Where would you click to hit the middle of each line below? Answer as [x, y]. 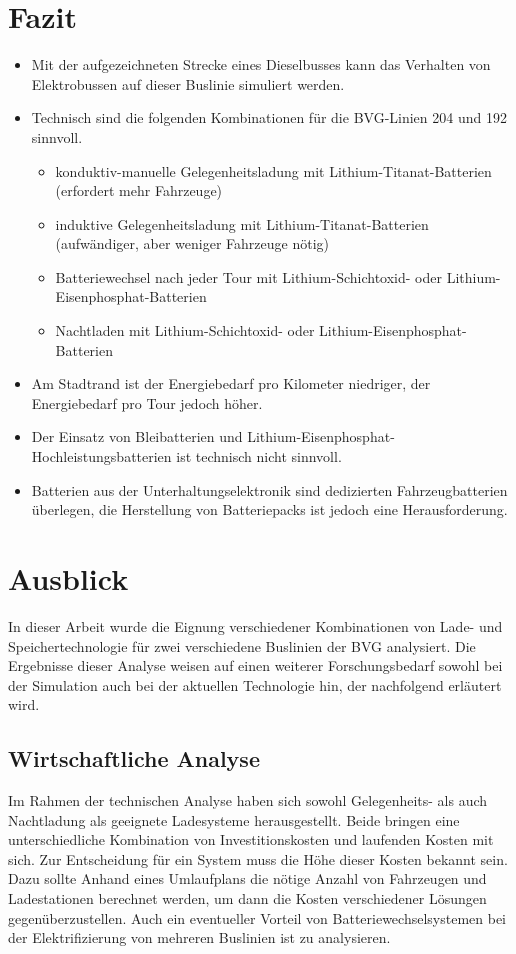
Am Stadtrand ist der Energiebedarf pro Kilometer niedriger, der [231, 383]
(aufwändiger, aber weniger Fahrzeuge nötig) [192, 243]
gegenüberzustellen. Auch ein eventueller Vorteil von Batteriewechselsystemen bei [257, 917]
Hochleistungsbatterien [101, 456]
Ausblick [68, 578]
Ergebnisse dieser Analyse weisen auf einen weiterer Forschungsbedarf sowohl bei [255, 665]
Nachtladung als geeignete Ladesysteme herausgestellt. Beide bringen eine [234, 819]
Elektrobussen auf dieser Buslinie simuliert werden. [188, 83]
